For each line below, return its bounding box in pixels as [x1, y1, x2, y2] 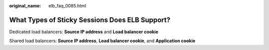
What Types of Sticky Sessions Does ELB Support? [9, 15, 170, 24]
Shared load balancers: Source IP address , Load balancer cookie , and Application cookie [9, 38, 196, 44]
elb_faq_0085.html [48, 3, 87, 8]
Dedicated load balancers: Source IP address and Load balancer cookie [9, 29, 159, 35]
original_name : [9, 3, 41, 8]
